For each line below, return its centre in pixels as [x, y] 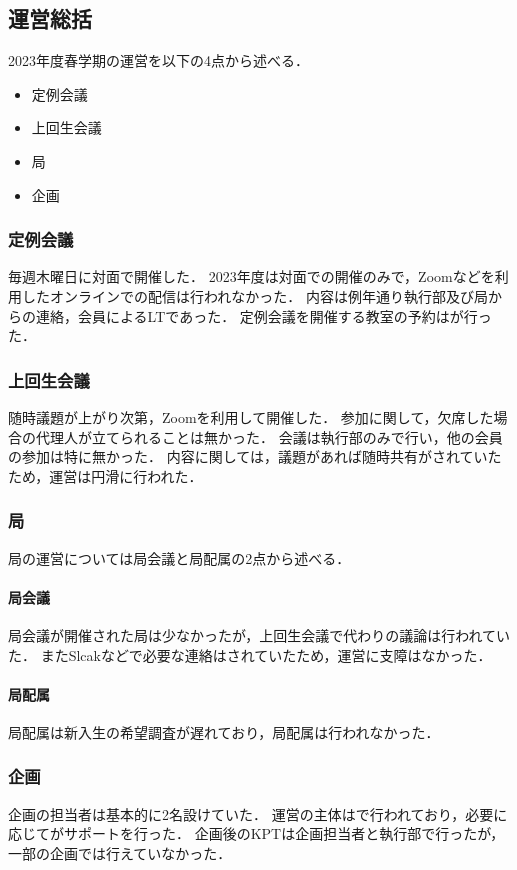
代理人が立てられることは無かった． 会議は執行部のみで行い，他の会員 [269, 436]
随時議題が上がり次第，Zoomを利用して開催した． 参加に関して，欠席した [251, 416]
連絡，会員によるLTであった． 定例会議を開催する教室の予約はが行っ [263, 315]
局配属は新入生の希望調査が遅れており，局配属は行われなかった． [224, 731]
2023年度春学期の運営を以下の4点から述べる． [158, 60]
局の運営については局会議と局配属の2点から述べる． [179, 557]
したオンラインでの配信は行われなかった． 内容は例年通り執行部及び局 [254, 295]
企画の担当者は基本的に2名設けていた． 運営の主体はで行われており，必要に [258, 813]
